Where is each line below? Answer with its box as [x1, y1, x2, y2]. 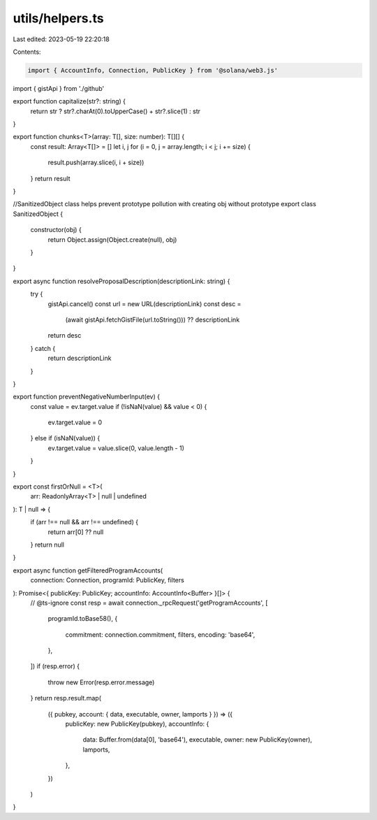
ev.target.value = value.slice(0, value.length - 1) [47, 444, 185, 452]
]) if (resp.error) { [30, 662, 80, 670]
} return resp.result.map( [30, 694, 101, 703]
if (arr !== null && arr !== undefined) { [30, 518, 139, 526]
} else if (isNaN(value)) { [30, 434, 101, 443]
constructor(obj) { [30, 226, 82, 234]
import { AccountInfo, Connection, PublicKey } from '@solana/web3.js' [27, 66, 279, 74]
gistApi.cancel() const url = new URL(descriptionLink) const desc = [47, 299, 242, 308]
